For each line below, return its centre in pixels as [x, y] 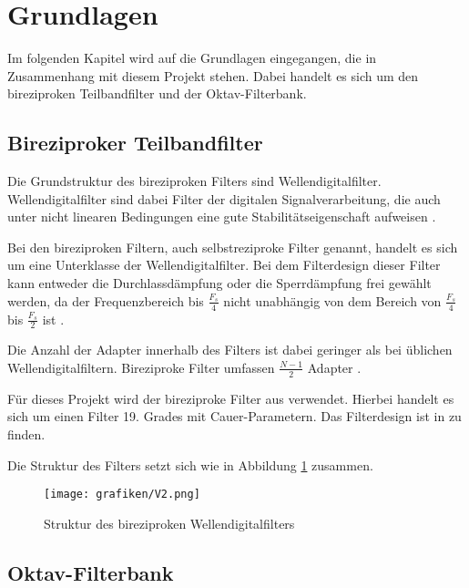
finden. [26, 433]
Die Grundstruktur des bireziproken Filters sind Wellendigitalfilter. [194, 181]
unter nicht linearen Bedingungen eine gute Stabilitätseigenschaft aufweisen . [222, 217]
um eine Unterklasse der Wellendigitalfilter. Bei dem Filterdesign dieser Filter [224, 265]
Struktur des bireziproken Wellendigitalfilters [169, 523]
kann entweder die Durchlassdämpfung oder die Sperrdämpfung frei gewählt [219, 283]
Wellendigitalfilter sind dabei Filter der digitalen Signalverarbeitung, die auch [224, 198]
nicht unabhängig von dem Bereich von [332, 300]
